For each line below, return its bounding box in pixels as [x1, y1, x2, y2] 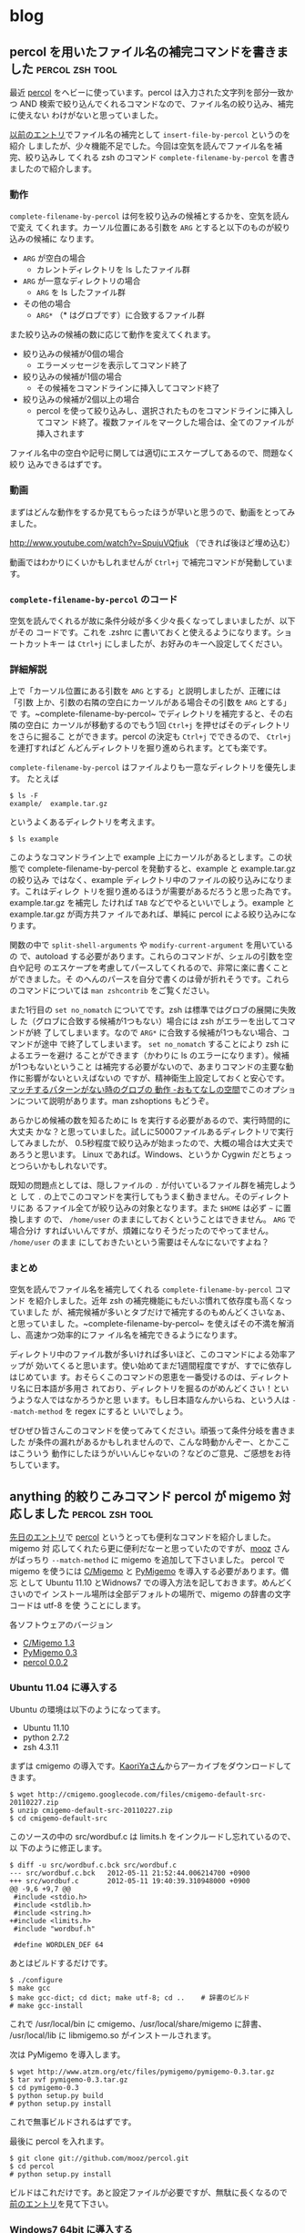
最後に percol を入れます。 [9, 2136, 109, 2146]
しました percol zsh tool [21, 1505, 153, 1521]
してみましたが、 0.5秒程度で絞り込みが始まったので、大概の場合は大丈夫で [9, 1138, 294, 1149]
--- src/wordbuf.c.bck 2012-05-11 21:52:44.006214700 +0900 [9, 1869, 250, 1878]
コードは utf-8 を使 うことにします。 [9, 1600, 146, 1611]
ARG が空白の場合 [22, 252, 86, 264]
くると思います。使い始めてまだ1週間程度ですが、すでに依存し [58, 1360, 293, 1371]
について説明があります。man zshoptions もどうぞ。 [16, 1095, 214, 1107]
